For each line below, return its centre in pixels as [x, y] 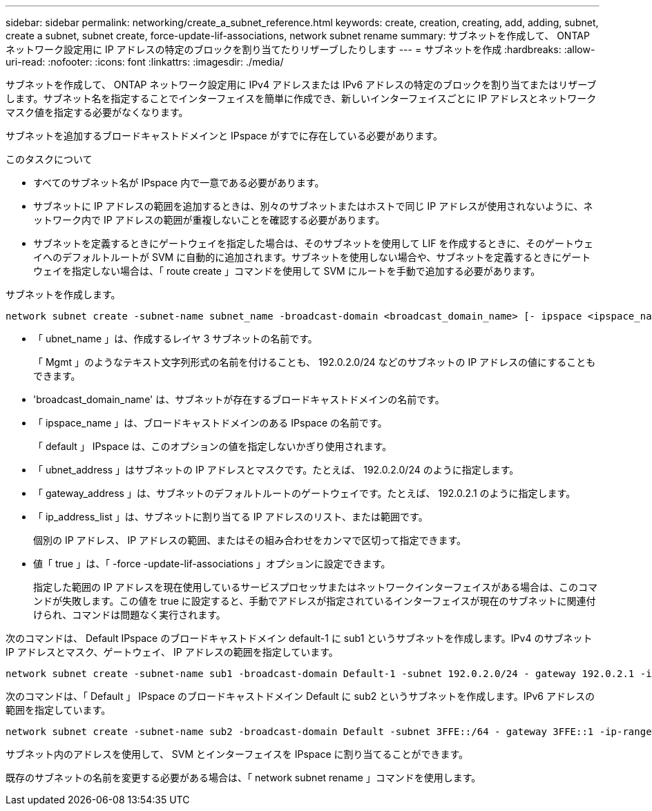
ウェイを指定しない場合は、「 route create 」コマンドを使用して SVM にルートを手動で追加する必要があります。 [287, 271]
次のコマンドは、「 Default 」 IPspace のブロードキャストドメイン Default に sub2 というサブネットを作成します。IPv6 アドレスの [300, 696]
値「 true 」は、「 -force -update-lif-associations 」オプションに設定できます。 [212, 564]
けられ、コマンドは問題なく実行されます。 [130, 615]
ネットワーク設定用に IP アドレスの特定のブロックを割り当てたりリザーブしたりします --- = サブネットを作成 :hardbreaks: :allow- [300, 49]
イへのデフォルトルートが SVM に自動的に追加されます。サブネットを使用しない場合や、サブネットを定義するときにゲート [312, 257]
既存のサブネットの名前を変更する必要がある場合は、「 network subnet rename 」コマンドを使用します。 [243, 778]
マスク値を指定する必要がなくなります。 [97, 112]
